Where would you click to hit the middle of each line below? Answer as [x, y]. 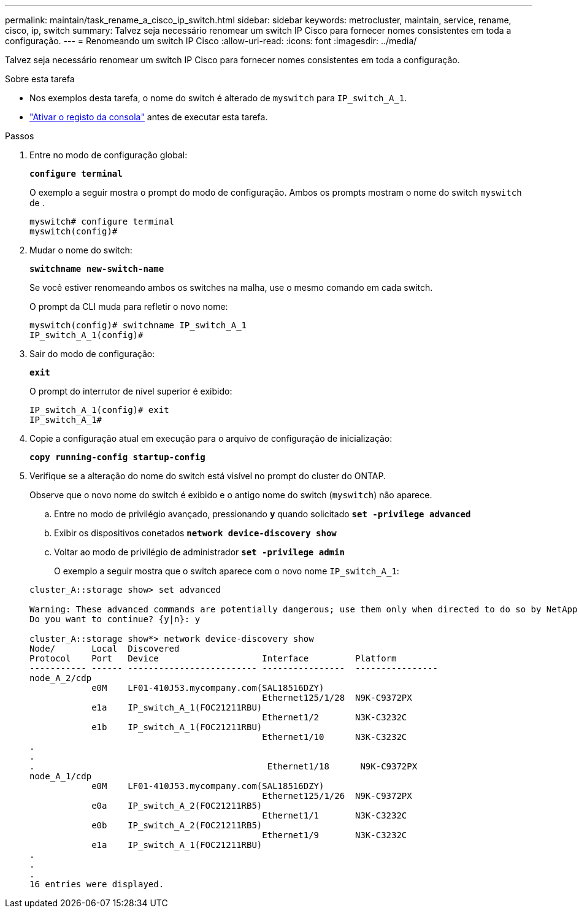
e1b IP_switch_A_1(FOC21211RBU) [177, 727]
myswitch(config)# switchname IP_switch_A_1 [138, 325]
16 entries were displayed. [97, 884]
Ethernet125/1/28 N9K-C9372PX [337, 698]
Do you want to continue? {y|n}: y [115, 619]
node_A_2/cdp [61, 678]
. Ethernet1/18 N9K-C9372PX [224, 766]
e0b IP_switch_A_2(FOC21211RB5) [177, 825]
